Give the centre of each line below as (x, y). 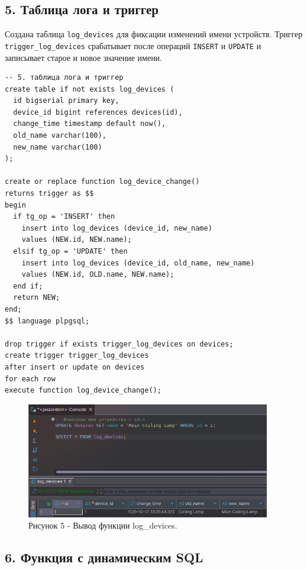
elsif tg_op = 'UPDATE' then (70, 252)
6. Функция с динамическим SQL (104, 557)
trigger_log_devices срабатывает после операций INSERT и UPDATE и (133, 45)
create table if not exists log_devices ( (90, 89)
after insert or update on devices (75, 367)
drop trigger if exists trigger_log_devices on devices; (119, 344)
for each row (30, 379)
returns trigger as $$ (49, 194)
